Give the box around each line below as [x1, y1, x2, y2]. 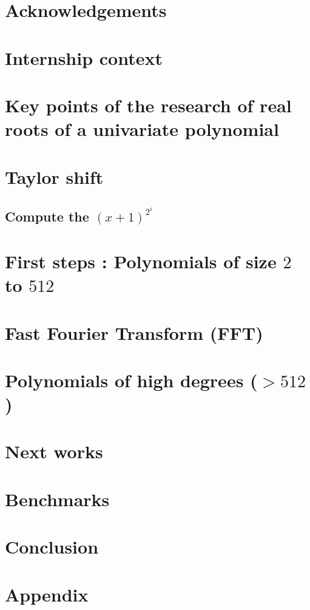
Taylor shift [5, 164, 104, 189]
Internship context [5, 45, 163, 70]
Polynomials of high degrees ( [5, 367, 258, 392]
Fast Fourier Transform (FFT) [5, 320, 263, 345]
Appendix [5, 581, 89, 606]
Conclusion [5, 534, 99, 559]
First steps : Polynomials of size [5, 248, 277, 273]
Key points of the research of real [5, 92, 292, 117]
